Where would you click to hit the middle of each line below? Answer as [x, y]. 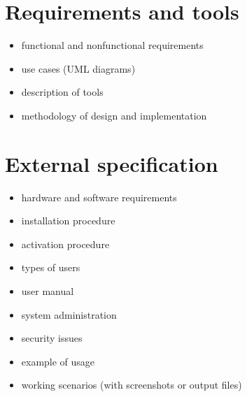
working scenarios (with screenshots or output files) [132, 385]
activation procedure [65, 244]
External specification [112, 163]
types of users [51, 267]
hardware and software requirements [99, 197]
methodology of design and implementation [114, 115]
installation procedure [68, 221]
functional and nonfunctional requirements [112, 45]
